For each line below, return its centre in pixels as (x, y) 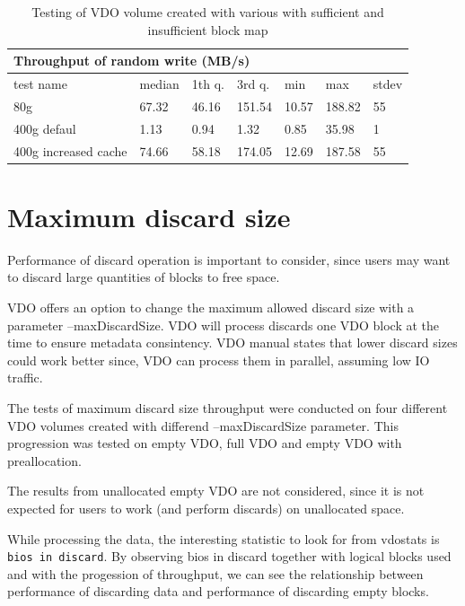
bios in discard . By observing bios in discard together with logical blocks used (229, 556)
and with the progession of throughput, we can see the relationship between (215, 573)
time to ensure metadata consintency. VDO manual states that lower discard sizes (232, 343)
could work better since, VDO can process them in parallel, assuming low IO (219, 360)
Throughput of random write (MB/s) (132, 61)
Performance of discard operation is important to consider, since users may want (229, 259)
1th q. (208, 84)
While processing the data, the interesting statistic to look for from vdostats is (224, 538)
